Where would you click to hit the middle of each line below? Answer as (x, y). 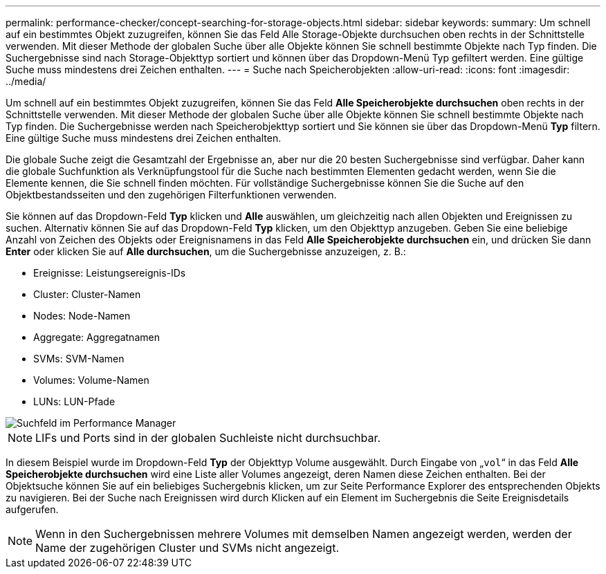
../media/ (26, 81)
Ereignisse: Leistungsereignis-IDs (110, 273)
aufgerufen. (32, 509)
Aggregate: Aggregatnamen (97, 337)
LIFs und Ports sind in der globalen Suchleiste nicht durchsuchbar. (208, 438)
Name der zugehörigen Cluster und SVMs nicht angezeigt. (187, 548)
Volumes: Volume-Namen (91, 380)
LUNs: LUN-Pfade (74, 401)
